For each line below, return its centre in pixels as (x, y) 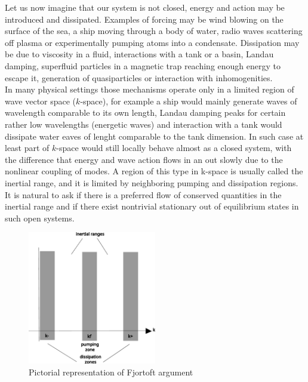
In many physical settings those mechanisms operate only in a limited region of (150, 89)
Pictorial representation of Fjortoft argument (111, 372)
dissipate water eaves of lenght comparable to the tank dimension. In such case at (154, 136)
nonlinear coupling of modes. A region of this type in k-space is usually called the (154, 171)
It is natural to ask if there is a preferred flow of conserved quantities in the (143, 194)
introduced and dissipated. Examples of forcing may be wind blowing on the (144, 19)
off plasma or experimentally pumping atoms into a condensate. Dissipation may (152, 42)
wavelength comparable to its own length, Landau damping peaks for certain (145, 113)
